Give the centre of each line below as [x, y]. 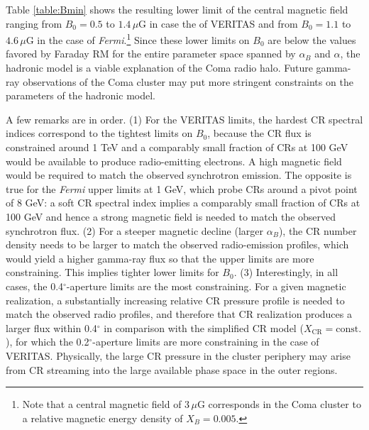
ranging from [34, 23]
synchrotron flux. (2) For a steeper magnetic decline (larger [135, 230]
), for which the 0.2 [48, 342]
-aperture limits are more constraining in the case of [206, 342]
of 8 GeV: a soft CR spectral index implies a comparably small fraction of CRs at [183, 203]
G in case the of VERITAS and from [218, 23]
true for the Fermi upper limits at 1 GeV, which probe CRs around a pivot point [182, 188]
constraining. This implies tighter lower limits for [112, 272]
